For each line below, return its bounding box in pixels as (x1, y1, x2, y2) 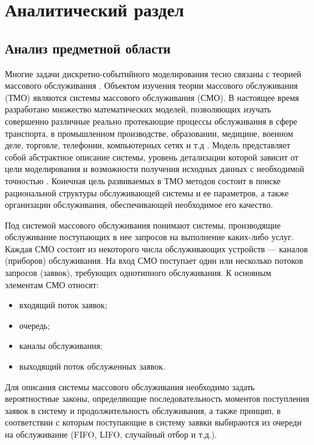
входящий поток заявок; (19, 298, 108, 311)
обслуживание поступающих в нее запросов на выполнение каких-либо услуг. (5, 230, 294, 243)
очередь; (19, 319, 50, 331)
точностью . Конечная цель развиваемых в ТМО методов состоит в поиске (5, 174, 281, 187)
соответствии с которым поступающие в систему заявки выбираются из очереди (5, 416, 302, 429)
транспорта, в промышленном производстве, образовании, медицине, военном (5, 126, 293, 139)
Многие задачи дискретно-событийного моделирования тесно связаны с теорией (5, 67, 302, 80)
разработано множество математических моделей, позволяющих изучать (5, 103, 271, 116)
